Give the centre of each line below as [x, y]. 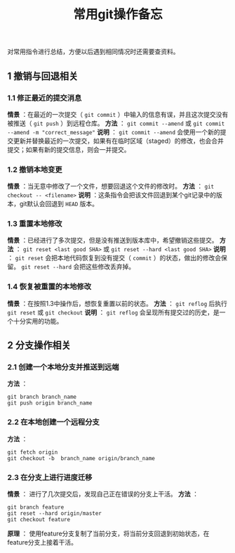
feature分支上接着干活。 [42, 542]
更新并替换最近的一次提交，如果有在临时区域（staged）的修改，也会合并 [119, 141]
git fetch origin [33, 452]
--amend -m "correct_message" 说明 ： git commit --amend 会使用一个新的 [114, 132]
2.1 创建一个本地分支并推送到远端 [63, 367]
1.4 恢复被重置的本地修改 [49, 287]
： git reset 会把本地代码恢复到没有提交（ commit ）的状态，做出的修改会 [114, 258]
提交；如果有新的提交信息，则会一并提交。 [69, 149]
